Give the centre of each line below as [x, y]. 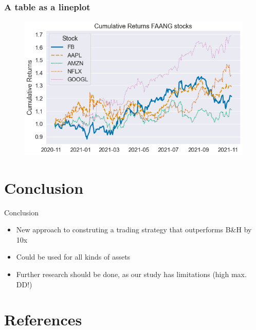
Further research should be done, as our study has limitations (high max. [131, 274]
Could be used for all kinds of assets [73, 257]
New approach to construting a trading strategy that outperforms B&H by [134, 230]
